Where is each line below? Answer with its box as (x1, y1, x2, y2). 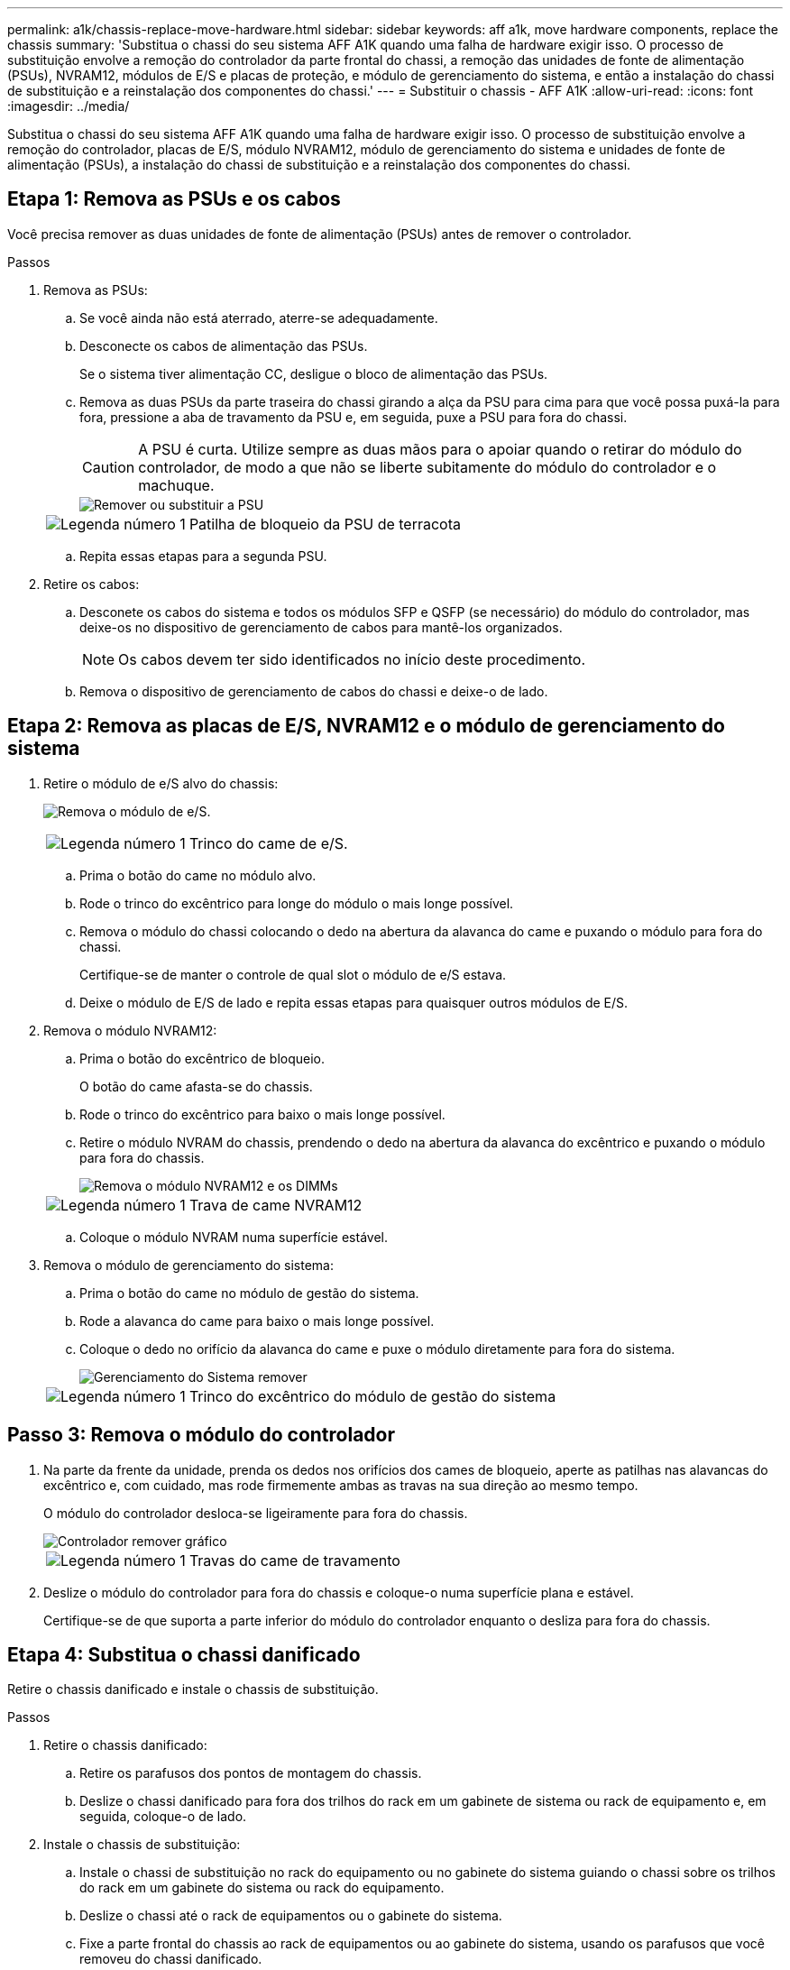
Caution (82, 457, 135, 476)
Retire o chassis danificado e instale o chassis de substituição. (7, 1681, 379, 1698)
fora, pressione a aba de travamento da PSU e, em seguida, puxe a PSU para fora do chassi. (79, 409, 628, 425)
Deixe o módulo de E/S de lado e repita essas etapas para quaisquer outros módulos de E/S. (79, 994, 629, 1010)
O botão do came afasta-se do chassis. (79, 1078, 313, 1094)
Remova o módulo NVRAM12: (43, 1022, 217, 1038)
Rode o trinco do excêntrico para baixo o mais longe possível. (79, 1106, 446, 1122)
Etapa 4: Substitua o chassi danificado (7, 1643, 361, 1666)
